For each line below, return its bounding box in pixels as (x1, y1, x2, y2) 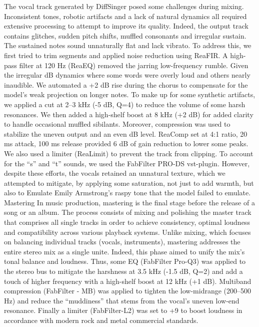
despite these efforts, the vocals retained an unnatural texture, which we (4, 168, 225, 178)
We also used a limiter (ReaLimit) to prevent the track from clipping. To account (4, 148, 253, 158)
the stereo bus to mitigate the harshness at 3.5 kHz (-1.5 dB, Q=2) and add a (4, 266, 243, 276)
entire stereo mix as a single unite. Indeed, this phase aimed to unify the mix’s (4, 246, 245, 256)
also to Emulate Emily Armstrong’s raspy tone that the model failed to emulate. (4, 187, 251, 198)
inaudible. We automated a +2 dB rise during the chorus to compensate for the (4, 79, 248, 90)
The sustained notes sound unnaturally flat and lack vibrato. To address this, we (4, 40, 251, 51)
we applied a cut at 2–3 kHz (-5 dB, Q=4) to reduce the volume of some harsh (4, 99, 245, 109)
